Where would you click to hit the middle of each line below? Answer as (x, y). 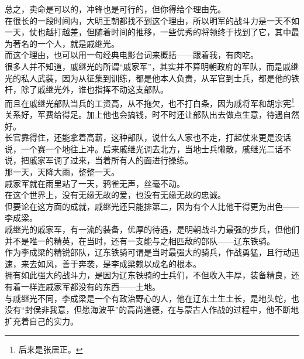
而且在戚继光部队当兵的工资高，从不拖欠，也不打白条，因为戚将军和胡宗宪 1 (150, 102)
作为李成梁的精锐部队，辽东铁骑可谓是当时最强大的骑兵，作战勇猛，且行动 (148, 252)
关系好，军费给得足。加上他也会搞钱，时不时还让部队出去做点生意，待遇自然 (152, 114)
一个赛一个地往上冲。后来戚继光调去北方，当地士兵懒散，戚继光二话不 (156, 148)
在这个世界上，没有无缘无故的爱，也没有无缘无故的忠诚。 (115, 195)
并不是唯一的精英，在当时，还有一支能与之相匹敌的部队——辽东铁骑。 (140, 240)
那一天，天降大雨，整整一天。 (62, 171)
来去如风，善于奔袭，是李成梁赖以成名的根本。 (111, 263)
